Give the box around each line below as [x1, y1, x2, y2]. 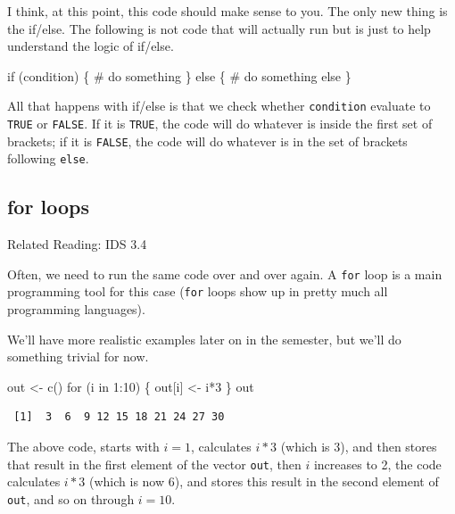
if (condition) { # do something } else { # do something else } [7, 66, 352, 85]
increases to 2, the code [313, 454, 442, 473]
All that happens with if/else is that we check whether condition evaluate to [7, 96, 431, 115]
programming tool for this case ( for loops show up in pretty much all [7, 282, 388, 301]
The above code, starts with [7, 437, 160, 456]
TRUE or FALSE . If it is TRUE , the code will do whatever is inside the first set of [7, 114, 433, 133]
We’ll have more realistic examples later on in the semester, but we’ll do [7, 329, 401, 348]
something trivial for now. [7, 347, 149, 366]
